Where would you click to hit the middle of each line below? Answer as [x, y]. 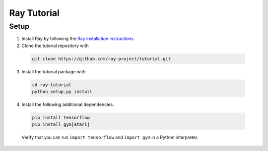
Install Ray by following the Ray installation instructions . [78, 39]
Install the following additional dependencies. [68, 104]
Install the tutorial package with [54, 71]
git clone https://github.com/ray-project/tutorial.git [101, 59]
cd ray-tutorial [52, 85]
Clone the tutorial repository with [55, 46]
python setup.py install [62, 92]
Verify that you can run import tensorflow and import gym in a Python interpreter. [110, 137]
